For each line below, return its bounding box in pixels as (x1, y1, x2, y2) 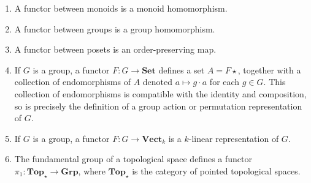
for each (209, 75, 240, 88)
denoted (142, 75, 173, 88)
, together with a (237, 63, 301, 76)
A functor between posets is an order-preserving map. (14, 43, 217, 56)
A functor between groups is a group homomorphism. (14, 22, 215, 35)
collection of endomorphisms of (14, 75, 131, 88)
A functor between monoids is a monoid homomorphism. (14, 2, 228, 14)
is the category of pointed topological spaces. (132, 164, 301, 177)
